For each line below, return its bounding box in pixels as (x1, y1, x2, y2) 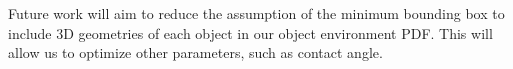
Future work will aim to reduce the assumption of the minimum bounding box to (8, 3, 505, 23)
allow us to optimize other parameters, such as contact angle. (8, 42, 383, 63)
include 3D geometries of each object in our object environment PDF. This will (8, 22, 493, 43)
